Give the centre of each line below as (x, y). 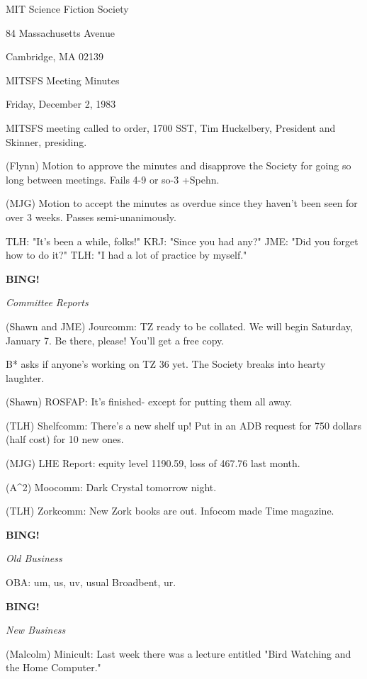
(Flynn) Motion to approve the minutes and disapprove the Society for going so (179, 165)
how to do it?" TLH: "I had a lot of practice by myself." (126, 255)
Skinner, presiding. (46, 141)
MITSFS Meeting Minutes (63, 80)
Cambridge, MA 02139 (55, 56)
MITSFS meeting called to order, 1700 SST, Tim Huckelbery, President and (171, 127)
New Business (36, 630)
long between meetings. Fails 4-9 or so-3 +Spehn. (113, 179)
